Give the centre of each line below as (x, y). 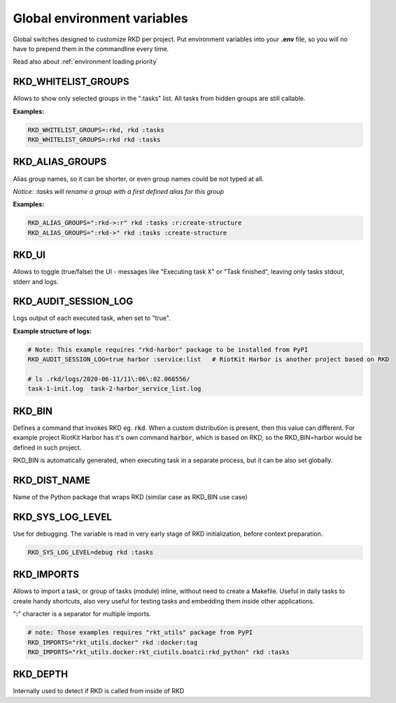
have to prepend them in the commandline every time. (91, 48)
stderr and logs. (36, 281)
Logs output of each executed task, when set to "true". (92, 318)
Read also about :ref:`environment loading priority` (86, 62)
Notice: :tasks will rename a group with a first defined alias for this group (118, 191)
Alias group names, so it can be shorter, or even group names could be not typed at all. (138, 179)
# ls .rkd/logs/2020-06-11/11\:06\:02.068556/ (109, 379)
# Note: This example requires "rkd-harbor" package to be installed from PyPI (168, 349)
